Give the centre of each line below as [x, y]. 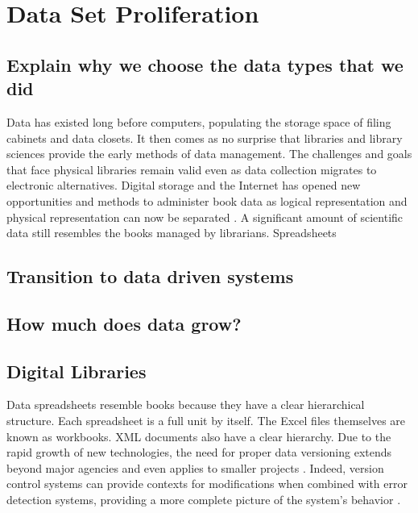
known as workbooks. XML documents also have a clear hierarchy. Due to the [199, 436]
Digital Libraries [77, 371]
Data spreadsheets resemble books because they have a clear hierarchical [186, 405]
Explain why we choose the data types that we [205, 64]
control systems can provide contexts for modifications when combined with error [207, 484]
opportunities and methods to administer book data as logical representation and [207, 200]
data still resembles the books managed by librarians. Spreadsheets [172, 233]
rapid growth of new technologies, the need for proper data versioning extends [199, 452]
